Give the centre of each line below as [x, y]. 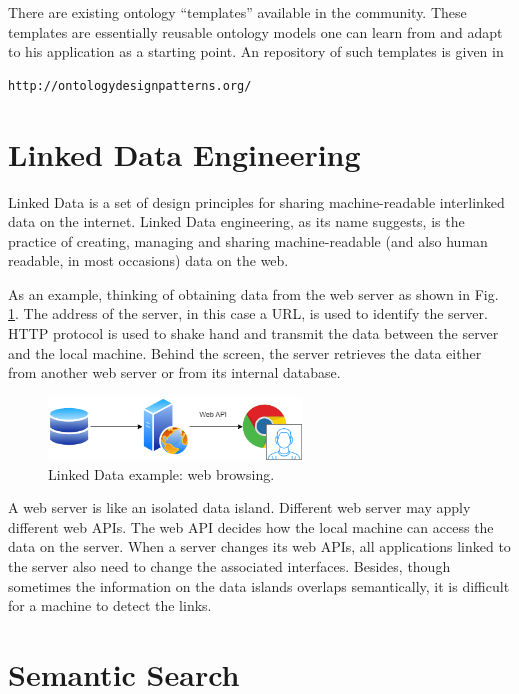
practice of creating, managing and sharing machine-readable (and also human [248, 240]
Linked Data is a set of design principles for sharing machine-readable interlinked [256, 201]
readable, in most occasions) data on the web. [148, 260]
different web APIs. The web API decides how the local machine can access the [251, 526]
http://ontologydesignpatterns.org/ [130, 85]
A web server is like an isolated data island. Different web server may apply [239, 507]
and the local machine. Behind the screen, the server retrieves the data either [245, 352]
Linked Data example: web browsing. [161, 473]
